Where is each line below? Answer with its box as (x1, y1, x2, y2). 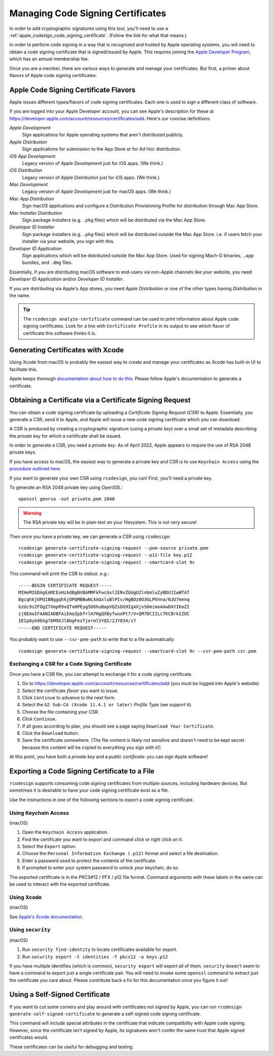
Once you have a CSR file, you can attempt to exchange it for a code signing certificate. (9, 671, 193, 677)
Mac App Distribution (9, 195, 54, 201)
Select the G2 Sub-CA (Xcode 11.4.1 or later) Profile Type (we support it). (22, 702, 193, 708)
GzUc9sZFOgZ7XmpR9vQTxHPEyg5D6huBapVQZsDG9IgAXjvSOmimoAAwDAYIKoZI (18, 604, 190, 609)
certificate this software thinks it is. (23, 330, 96, 336)
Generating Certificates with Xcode (9, 346, 124, 355)
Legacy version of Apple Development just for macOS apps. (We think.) (22, 188, 171, 195)
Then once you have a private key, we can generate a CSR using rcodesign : (9, 533, 171, 539)
